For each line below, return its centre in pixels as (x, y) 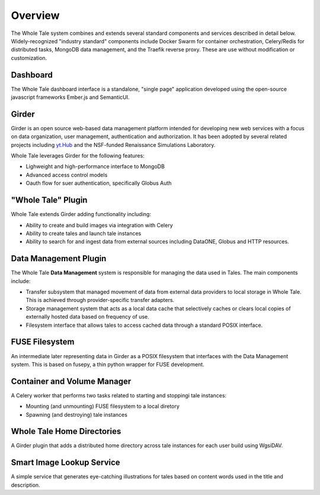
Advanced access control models (67, 175)
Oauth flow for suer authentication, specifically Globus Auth (99, 183)
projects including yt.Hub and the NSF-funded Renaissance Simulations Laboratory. (113, 144)
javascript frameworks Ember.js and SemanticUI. (70, 97)
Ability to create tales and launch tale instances (84, 233)
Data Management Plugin (59, 258)
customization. (29, 58)
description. (26, 485)
